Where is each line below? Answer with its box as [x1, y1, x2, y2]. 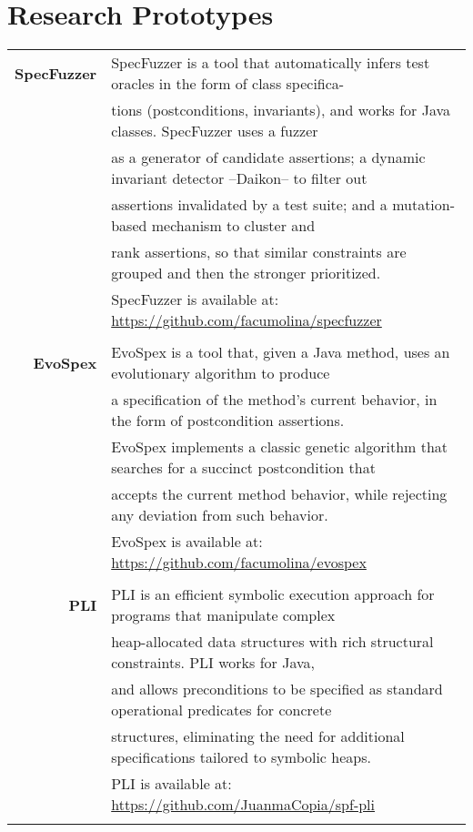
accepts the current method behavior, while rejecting [111, 483, 448, 505]
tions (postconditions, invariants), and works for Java [111, 99, 451, 121]
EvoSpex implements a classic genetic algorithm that [111, 436, 448, 458]
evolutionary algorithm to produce [111, 362, 330, 384]
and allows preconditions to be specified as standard [111, 678, 443, 700]
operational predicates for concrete [111, 699, 332, 721]
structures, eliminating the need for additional [111, 725, 405, 747]
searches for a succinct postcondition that [111, 457, 376, 479]
